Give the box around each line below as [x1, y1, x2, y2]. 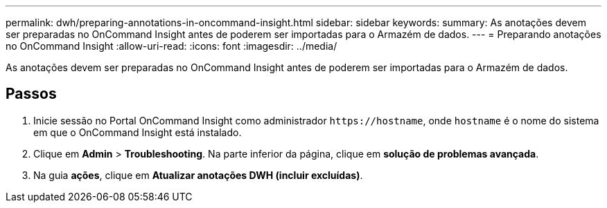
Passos [6, 85, 57, 103]
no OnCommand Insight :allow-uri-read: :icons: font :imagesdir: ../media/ [6, 40, 337, 52]
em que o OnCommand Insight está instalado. [33, 126, 242, 138]
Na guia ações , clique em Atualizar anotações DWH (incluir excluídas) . [33, 169, 363, 181]
